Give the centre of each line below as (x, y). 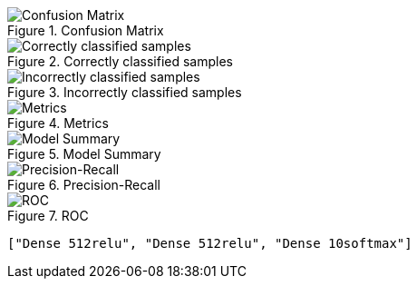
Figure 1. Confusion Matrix (86, 30)
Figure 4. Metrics (58, 123)
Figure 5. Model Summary (84, 154)
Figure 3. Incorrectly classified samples (125, 92)
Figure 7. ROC (48, 216)
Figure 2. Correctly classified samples (121, 61)
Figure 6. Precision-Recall (84, 185)
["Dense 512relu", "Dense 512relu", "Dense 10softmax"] (210, 243)
